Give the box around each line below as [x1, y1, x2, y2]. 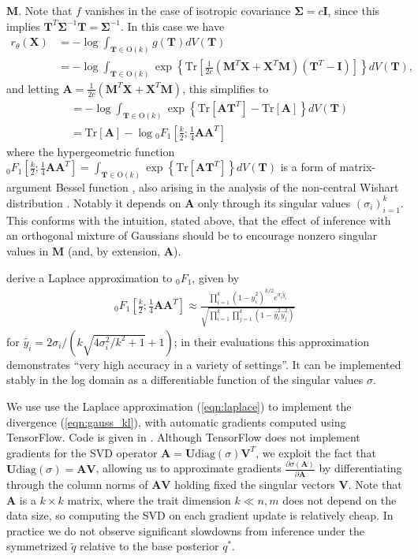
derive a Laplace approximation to [6, 269, 173, 285]
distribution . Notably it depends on [6, 194, 181, 211]
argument [6, 179, 52, 196]
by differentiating [319, 460, 402, 476]
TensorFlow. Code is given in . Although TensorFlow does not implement [6, 429, 360, 445]
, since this [327, 2, 380, 18]
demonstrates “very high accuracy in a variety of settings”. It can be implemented [6, 356, 401, 372]
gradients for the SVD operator [6, 444, 158, 460]
